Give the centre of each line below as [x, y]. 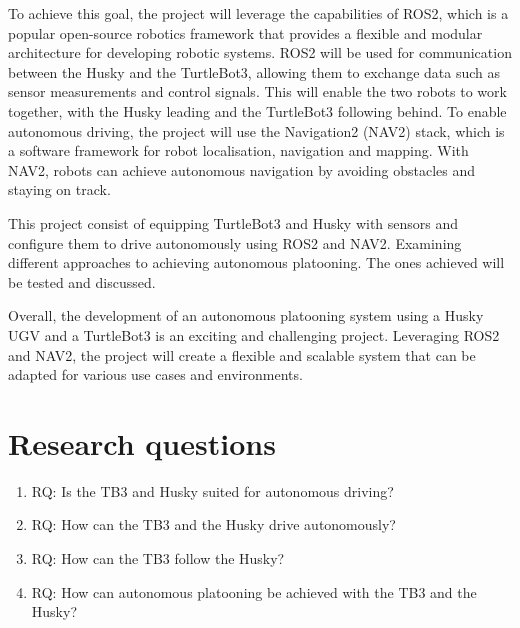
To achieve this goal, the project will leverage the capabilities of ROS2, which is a [258, 13]
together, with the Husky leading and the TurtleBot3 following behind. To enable [257, 110]
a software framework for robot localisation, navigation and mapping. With [238, 150]
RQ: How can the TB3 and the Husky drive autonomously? [213, 524]
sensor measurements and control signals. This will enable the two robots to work [257, 91]
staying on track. [59, 189]
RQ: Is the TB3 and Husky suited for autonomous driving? [212, 490]
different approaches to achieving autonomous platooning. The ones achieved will [256, 262]
